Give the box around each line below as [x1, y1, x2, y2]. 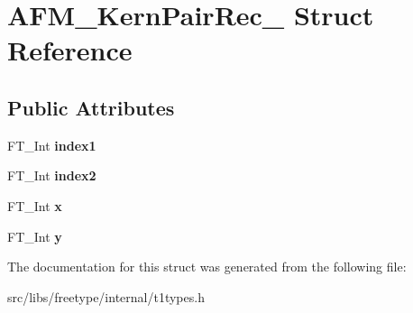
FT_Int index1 [7, 135, 96, 154]
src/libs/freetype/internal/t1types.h [7, 287, 205, 306]
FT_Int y [7, 226, 62, 245]
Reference [7, 32, 133, 69]
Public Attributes [7, 93, 175, 121]
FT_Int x [7, 196, 62, 215]
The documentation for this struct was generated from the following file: [7, 257, 407, 276]
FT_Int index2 [7, 166, 96, 185]
